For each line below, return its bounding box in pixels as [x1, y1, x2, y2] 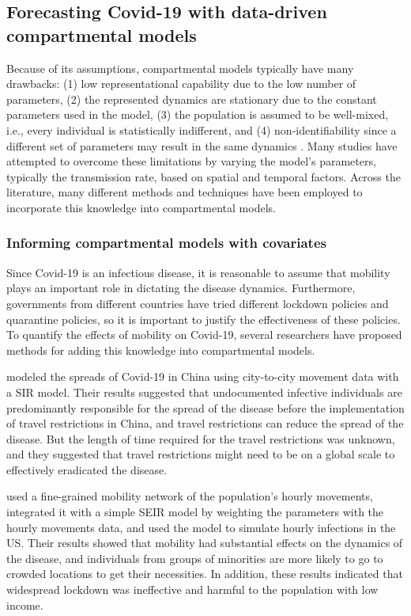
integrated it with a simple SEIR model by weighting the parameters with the [6, 504, 384, 520]
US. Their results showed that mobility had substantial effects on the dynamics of [6, 534, 403, 551]
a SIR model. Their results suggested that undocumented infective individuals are [6, 383, 402, 400]
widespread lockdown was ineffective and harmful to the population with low [6, 581, 379, 598]
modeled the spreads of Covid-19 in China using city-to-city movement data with [6, 368, 399, 385]
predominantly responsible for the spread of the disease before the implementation [6, 399, 405, 416]
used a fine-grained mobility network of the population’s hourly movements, [6, 488, 373, 504]
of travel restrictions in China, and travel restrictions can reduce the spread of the [6, 415, 404, 432]
